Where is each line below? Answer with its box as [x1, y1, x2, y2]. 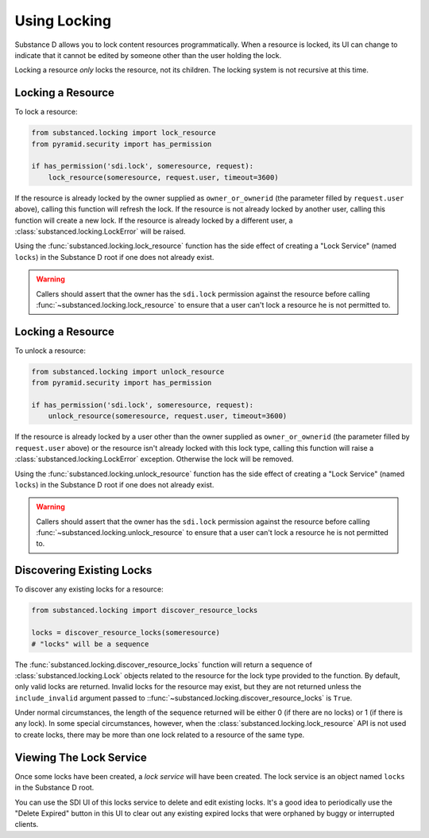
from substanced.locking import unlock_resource [31, 367, 225, 376]
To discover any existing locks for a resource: [14, 584, 164, 594]
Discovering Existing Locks [14, 564, 153, 577]
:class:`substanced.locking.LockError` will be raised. [14, 227, 186, 236]
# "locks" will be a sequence [31, 639, 149, 648]
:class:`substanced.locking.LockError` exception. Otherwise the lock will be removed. [14, 454, 294, 464]
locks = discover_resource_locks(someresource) [31, 628, 220, 638]
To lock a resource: [14, 107, 78, 117]
